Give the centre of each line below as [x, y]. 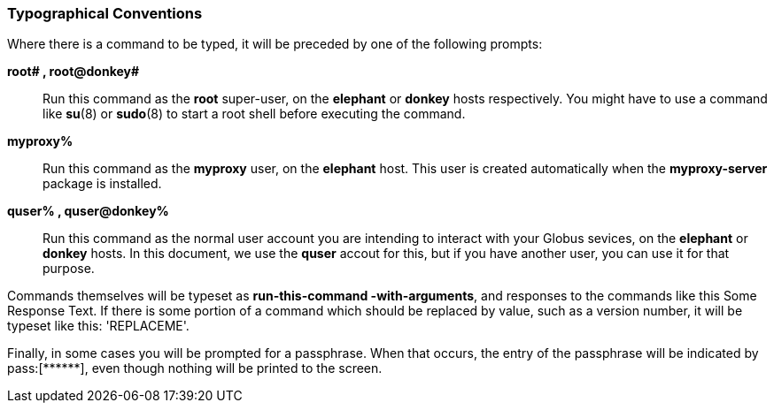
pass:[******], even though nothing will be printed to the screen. [195, 368]
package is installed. [102, 184]
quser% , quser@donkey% [88, 211]
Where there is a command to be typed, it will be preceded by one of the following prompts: [275, 44]
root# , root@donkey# [74, 72]
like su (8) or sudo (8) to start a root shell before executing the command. [254, 114]
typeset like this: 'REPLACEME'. [98, 326]
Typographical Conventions [105, 13]
